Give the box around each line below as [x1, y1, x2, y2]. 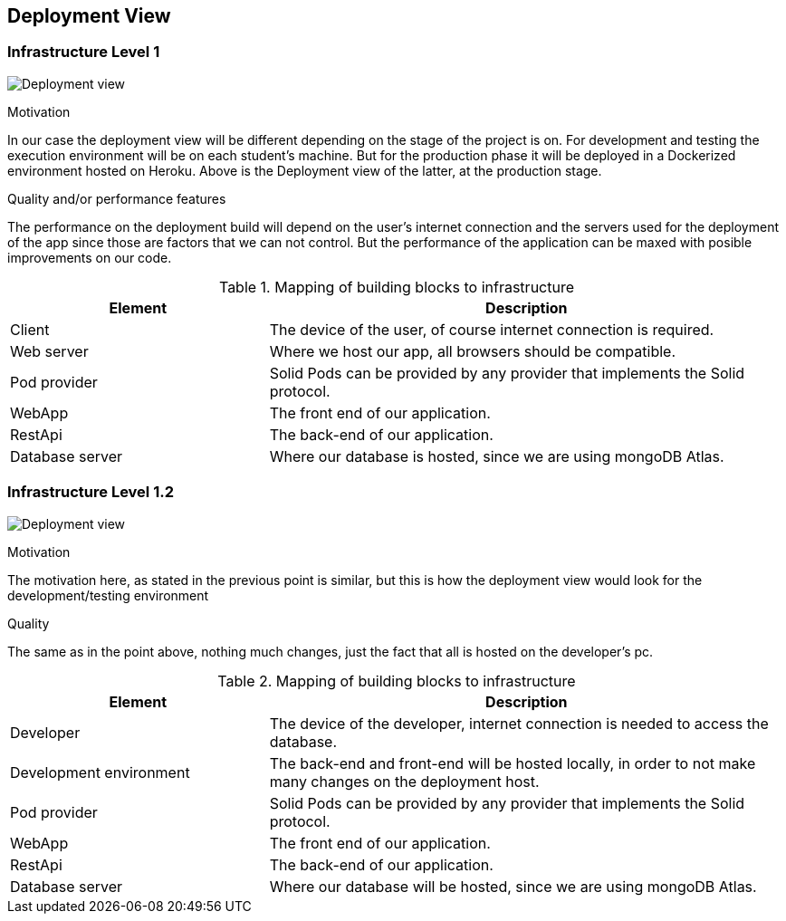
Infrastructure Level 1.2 [7, 483, 174, 502]
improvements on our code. [7, 249, 172, 265]
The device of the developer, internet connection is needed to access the [269, 714, 769, 733]
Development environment [10, 763, 190, 782]
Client [10, 320, 50, 339]
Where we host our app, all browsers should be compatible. [269, 341, 676, 360]
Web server [10, 341, 89, 360]
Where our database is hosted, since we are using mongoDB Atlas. [269, 446, 724, 465]
